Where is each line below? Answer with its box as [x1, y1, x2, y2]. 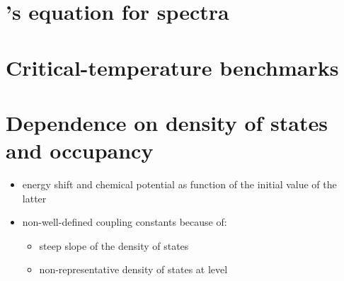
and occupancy [6, 136, 154, 165]
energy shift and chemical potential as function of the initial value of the [22, 177, 337, 192]
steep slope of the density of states [39, 238, 189, 253]
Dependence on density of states [6, 108, 328, 137]
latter [22, 190, 47, 205]
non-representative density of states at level [39, 262, 228, 277]
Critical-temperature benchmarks [6, 52, 339, 81]
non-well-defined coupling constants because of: [22, 214, 227, 229]
